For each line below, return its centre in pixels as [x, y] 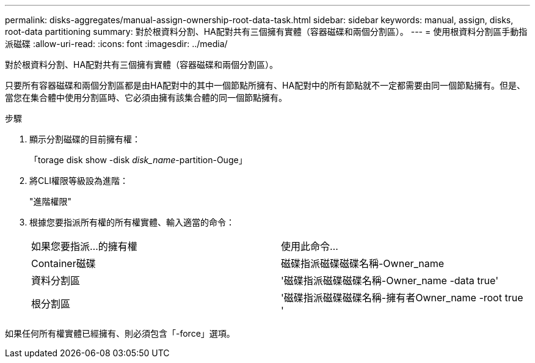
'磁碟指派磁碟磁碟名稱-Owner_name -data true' [390, 280]
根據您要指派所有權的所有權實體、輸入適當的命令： [132, 222]
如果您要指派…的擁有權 [84, 246]
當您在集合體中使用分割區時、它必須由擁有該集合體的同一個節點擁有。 [146, 97]
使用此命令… [310, 246]
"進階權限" [51, 201]
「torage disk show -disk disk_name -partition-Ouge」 [138, 160]
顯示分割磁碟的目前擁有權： [85, 139]
